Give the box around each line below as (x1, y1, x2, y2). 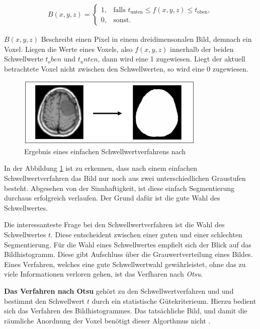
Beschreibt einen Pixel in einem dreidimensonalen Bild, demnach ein (41, 34, 252, 44)
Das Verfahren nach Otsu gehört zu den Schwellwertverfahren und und (4, 285, 234, 296)
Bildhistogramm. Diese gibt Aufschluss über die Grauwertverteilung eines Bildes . (4, 249, 253, 259)
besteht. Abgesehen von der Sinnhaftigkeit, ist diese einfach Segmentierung (4, 182, 235, 193)
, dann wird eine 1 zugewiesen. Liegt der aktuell (98, 53, 245, 64)
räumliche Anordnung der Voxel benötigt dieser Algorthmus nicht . (4, 315, 211, 325)
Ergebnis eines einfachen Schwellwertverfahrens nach (24, 146, 186, 156)
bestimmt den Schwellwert (4, 295, 85, 306)
